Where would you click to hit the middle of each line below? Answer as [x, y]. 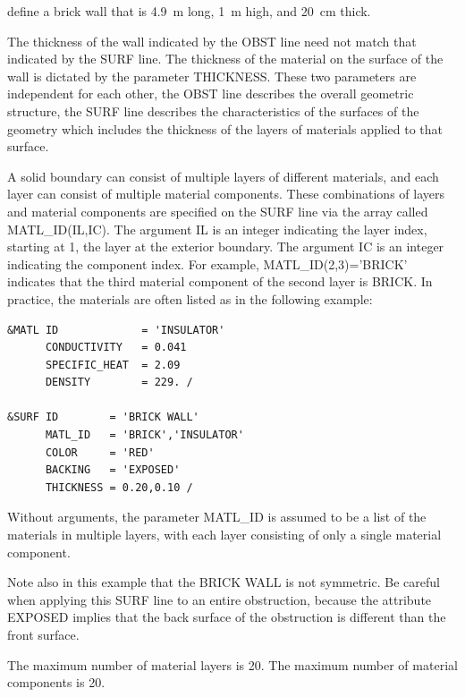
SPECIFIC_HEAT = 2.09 [113, 365]
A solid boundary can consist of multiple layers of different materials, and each [223, 176]
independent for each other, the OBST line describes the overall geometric [211, 93]
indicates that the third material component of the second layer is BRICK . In [220, 281]
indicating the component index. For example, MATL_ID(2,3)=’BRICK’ [207, 263]
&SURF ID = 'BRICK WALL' [103, 417]
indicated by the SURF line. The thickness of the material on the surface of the [225, 59]
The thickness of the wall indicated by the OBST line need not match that [212, 41]
